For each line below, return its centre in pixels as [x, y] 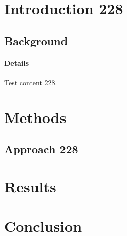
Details [17, 63]
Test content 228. [31, 82]
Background [36, 40]
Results [30, 186]
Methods [35, 117]
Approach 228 [41, 149]
